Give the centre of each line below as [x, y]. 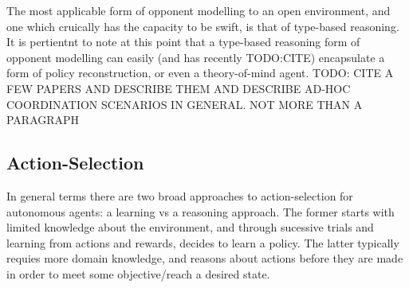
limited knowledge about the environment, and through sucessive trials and [190, 227]
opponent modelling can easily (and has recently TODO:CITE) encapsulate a [196, 57]
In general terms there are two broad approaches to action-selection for [180, 195]
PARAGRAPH [43, 120]
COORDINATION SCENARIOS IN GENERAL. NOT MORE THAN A [185, 104]
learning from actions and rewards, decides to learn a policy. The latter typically [203, 242]
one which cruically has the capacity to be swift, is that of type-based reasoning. [203, 26]
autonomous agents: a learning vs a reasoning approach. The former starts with [201, 211]
